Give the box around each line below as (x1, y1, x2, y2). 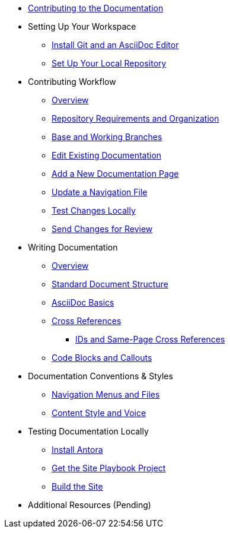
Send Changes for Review (52, 224, 153, 234)
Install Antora (52, 445, 103, 455)
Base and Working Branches (52, 132, 162, 142)
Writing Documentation (28, 242, 118, 252)
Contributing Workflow (28, 77, 116, 87)
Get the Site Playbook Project (52, 463, 166, 473)
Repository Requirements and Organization (52, 113, 219, 123)
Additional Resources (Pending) (28, 500, 151, 510)
